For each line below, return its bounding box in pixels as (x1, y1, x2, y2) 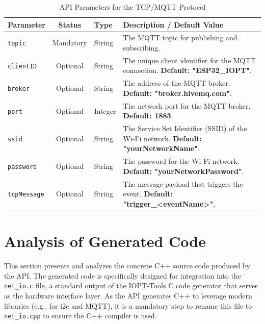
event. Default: (123, 188, 173, 199)
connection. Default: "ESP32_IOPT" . (123, 65, 252, 76)
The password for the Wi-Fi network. (123, 156, 240, 166)
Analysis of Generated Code (4, 231, 206, 252)
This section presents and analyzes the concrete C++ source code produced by (4, 260, 250, 271)
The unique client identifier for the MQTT (123, 55, 256, 65)
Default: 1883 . (123, 110, 173, 121)
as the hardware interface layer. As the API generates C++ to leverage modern (4, 290, 252, 301)
